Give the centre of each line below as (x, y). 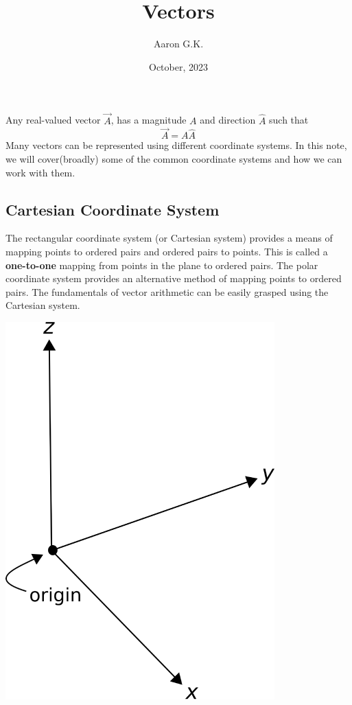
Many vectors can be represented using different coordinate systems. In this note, (176, 145)
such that (289, 120)
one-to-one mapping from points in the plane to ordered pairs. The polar (162, 265)
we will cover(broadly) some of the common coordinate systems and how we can (174, 158)
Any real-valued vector (53, 120)
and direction (228, 120)
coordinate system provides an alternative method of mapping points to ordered (174, 278)
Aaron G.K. (178, 44)
